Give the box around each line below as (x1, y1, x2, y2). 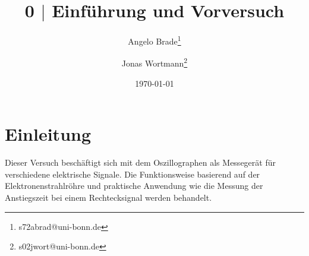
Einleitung (5, 122, 92, 146)
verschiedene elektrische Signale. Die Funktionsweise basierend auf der (5, 167, 260, 180)
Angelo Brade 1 (128, 33, 181, 47)
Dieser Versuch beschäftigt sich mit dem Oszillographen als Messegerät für (5, 156, 276, 169)
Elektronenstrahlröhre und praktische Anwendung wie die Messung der (5, 179, 263, 192)
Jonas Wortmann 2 (121, 55, 188, 69)
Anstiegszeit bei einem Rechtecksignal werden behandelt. (5, 191, 212, 203)
